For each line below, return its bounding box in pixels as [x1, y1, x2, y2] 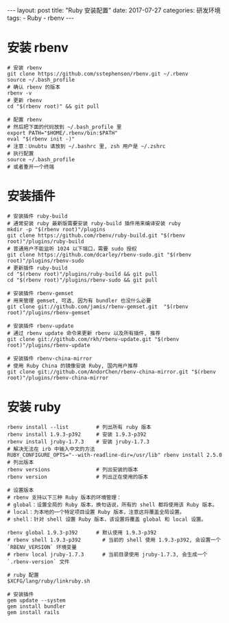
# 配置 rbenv [7, 116, 43, 123]
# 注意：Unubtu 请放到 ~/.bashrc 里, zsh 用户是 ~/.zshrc [7, 143, 166, 150]
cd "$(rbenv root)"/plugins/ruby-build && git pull [7, 270, 158, 277]
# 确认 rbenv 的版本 [7, 84, 60, 91]
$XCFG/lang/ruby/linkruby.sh [7, 578, 91, 585]
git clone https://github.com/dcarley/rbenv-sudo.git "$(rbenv [7, 251, 192, 258]
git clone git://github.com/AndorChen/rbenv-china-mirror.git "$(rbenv [7, 368, 216, 375]
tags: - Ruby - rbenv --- [7, 14, 75, 22]
